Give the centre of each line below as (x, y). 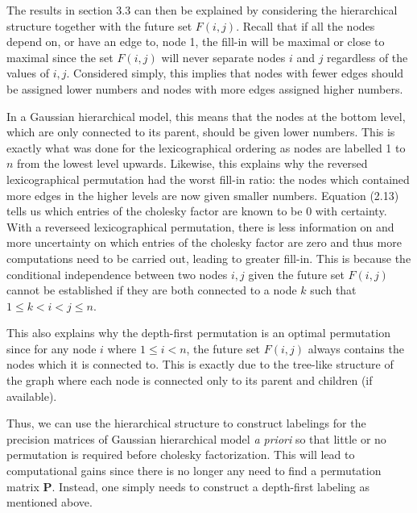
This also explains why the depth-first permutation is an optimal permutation (198, 333)
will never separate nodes (223, 57)
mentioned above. (50, 502)
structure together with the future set (99, 25)
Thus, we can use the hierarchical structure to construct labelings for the (186, 423)
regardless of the (367, 57)
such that (333, 290)
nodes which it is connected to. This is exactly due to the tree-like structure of (200, 364)
